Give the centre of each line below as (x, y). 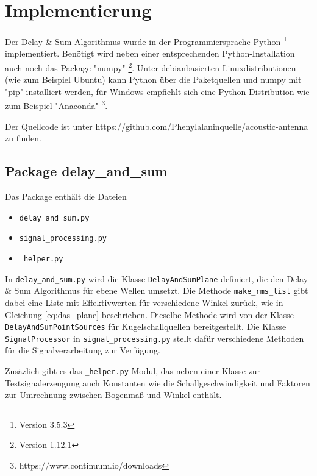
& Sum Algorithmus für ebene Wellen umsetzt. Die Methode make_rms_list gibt (157, 290)
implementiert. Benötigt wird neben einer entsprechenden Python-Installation (150, 53)
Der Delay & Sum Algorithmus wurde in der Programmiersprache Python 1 (146, 41)
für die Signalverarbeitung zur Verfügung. (83, 350)
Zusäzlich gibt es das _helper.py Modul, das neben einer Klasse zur (133, 371)
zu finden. (23, 138)
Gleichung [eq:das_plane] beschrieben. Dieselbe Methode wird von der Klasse (150, 314)
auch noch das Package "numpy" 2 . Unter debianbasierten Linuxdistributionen (151, 66)
